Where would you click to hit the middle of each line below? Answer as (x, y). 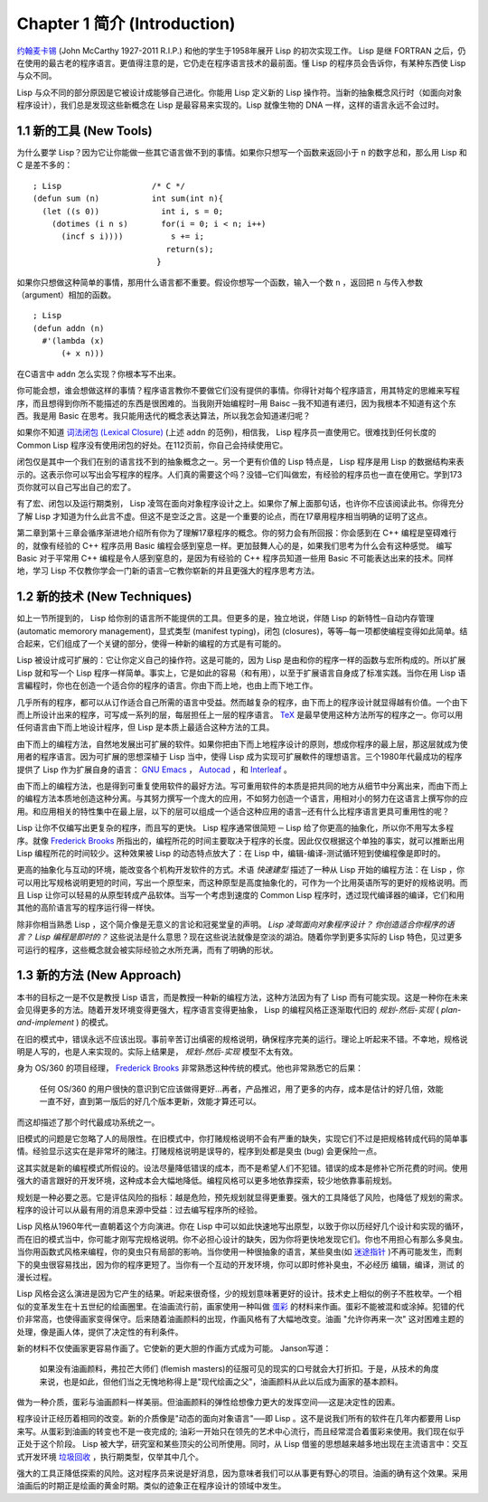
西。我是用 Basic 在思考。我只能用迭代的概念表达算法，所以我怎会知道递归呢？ (164, 416)
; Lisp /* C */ (109, 186)
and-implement (45, 1023)
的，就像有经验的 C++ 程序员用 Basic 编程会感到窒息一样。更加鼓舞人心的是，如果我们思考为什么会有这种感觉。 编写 (235, 545)
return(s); (190, 249)
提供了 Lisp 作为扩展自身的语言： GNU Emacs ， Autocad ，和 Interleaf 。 (155, 770)
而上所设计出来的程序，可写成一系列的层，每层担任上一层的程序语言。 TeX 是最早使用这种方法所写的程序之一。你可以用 (240, 714)
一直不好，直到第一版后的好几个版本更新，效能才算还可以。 (150, 1101)
